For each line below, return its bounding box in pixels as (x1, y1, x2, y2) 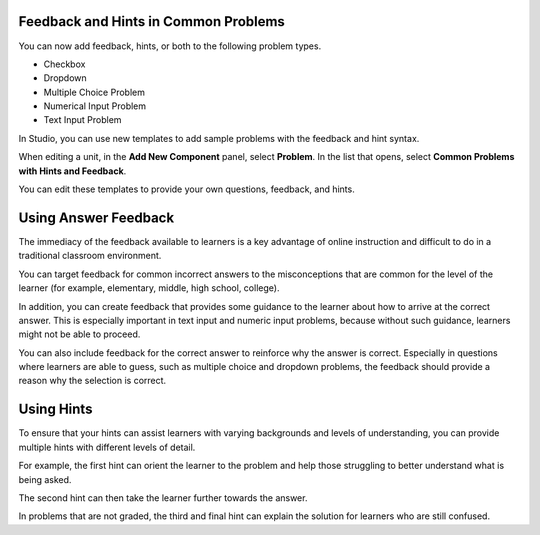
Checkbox (43, 58, 86, 70)
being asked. (18, 473, 72, 485)
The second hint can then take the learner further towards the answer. (18, 491, 308, 504)
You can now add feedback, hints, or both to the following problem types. (18, 40, 322, 52)
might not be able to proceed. (18, 328, 141, 340)
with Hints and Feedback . (18, 165, 127, 177)
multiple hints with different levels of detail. (18, 441, 196, 453)
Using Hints (18, 401, 93, 418)
